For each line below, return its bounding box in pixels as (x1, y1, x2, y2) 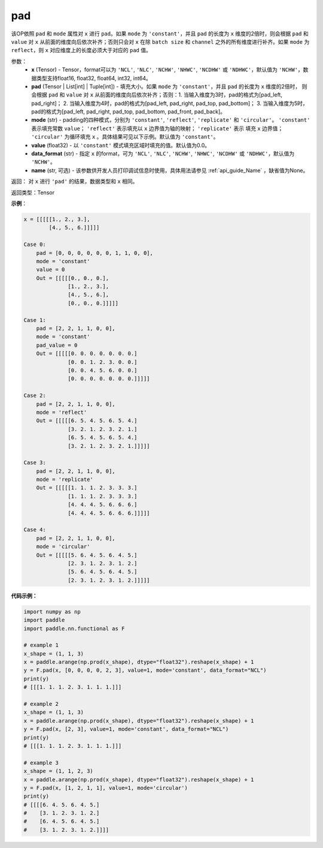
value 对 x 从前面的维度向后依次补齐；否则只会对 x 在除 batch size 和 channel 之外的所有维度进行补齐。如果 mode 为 (11, 38, 310, 45)
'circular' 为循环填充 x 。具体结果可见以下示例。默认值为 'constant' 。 (31, 133, 219, 140)
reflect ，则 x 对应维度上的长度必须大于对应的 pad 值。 (11, 47, 152, 54)
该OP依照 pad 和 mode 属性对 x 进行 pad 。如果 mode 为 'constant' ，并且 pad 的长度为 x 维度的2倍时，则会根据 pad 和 (11, 30, 309, 37)
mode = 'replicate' (36, 476, 94, 483)
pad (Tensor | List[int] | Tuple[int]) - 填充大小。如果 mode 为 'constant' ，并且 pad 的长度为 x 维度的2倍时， (31, 83, 301, 90)
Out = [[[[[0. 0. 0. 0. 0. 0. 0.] (36, 350, 138, 357)
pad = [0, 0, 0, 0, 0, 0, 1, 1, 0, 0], (36, 249, 154, 256)
